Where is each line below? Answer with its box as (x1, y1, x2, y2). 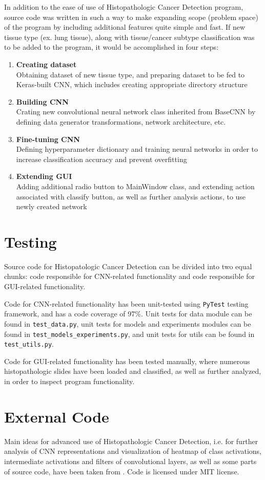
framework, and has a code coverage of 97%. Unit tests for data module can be (4, 308, 252, 319)
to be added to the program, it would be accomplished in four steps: (4, 42, 219, 52)
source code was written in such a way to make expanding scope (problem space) (4, 11, 258, 22)
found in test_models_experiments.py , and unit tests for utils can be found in (4, 328, 255, 339)
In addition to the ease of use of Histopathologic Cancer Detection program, (4, 2, 243, 12)
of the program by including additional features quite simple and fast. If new (4, 22, 246, 32)
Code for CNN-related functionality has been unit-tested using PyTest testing (4, 298, 249, 309)
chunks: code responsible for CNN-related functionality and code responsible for (4, 271, 255, 282)
